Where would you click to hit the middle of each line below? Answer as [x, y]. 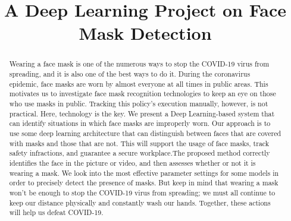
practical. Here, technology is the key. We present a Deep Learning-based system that [142, 113]
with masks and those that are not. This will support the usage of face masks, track [139, 143]
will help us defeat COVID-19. [56, 212]
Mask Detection [145, 33]
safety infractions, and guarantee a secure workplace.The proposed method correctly [140, 153]
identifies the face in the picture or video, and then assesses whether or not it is [132, 162]
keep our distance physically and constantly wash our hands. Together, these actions [140, 202]
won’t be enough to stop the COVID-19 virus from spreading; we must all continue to [142, 192]
